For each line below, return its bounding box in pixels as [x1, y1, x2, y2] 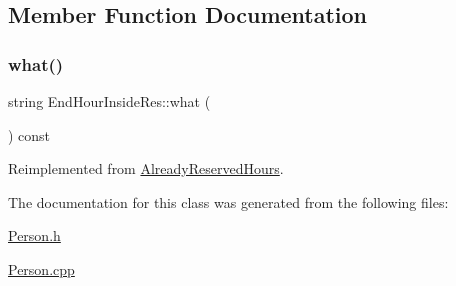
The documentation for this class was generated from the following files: [8, 191, 449, 212]
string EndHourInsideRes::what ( [8, 91, 211, 111]
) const [8, 124, 51, 145]
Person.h [8, 225, 61, 246]
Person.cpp [8, 258, 75, 279]
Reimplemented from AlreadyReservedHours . [8, 158, 284, 179]
